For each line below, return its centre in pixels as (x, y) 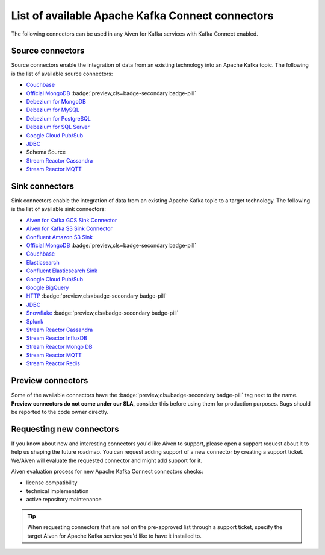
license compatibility (52, 483)
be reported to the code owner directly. (60, 412)
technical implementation (57, 491)
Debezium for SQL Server (58, 127)
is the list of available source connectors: (62, 74)
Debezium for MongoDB (56, 102)
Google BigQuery (48, 287)
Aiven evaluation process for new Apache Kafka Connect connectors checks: (107, 472)
